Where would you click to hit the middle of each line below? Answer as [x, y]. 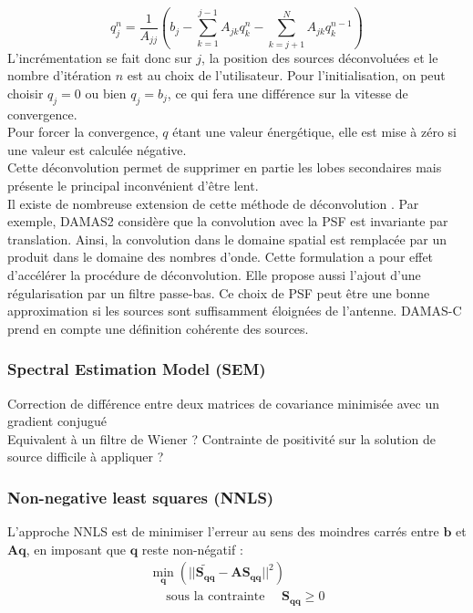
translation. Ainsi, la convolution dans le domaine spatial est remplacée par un [227, 239]
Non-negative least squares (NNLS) [141, 497]
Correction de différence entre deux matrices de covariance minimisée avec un [223, 403]
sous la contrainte [216, 597]
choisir [26, 93]
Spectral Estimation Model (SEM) [137, 369]
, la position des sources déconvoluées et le [320, 57]
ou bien [106, 93]
